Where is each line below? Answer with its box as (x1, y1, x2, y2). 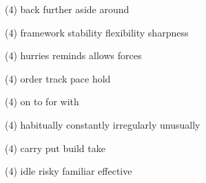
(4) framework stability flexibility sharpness (5, 25, 189, 39)
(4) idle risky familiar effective (5, 164, 132, 178)
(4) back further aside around (5, 2, 130, 16)
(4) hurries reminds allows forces (5, 48, 142, 63)
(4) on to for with (5, 94, 79, 109)
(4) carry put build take (5, 140, 105, 155)
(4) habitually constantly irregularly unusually (5, 117, 200, 131)
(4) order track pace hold (5, 71, 111, 85)
